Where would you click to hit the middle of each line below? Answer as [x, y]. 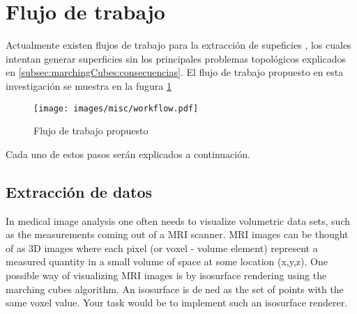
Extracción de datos [79, 191]
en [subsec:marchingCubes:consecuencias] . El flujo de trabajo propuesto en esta [175, 72]
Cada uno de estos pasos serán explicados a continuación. [128, 154]
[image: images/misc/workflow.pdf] [116, 108]
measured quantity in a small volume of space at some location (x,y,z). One [167, 261]
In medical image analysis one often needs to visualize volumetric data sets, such [178, 220]
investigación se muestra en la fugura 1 [89, 85]
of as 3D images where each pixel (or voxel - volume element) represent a [162, 248]
